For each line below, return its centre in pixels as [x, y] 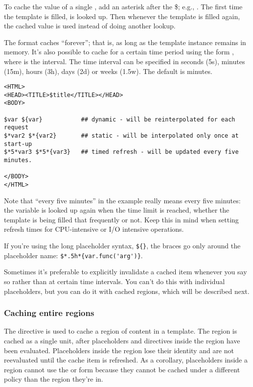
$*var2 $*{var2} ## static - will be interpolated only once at [121, 136]
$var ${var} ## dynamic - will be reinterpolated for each [120, 119]
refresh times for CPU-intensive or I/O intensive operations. [94, 229]
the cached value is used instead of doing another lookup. [90, 26]
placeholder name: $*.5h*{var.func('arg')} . [73, 255]
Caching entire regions [49, 313]
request [16, 128]
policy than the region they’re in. [54, 379]
